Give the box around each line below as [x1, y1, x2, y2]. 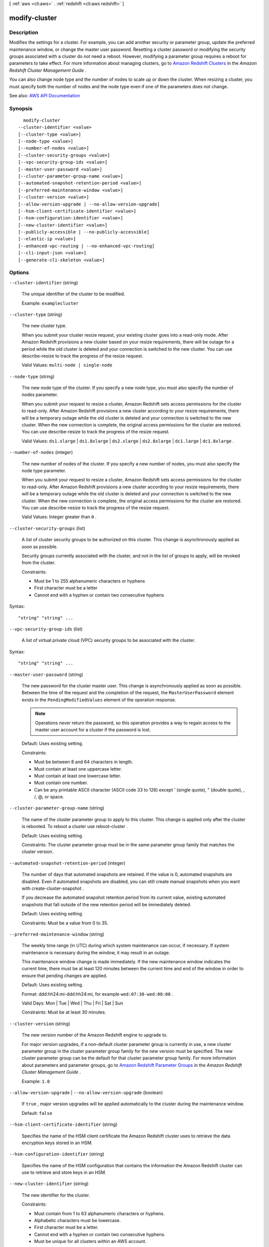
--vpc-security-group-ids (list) [9, 626, 83, 632]
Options [9, 269, 29, 276]
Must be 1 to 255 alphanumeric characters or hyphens [34, 578, 145, 584]
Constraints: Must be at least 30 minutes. [21, 1009, 107, 1015]
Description [9, 29, 38, 36]
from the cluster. [21, 560, 56, 566]
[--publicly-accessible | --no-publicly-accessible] [18, 229, 149, 235]
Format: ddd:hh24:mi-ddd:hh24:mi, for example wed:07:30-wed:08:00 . [21, 991, 173, 997]
